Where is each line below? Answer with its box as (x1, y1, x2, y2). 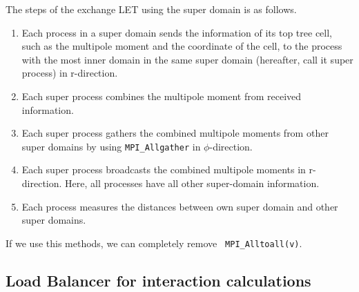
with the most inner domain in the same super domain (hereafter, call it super (21, 52, 353, 66)
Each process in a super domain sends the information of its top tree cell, (21, 25, 332, 39)
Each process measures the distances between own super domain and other (21, 199, 338, 213)
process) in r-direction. (21, 66, 118, 80)
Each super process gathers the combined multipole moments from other (21, 126, 329, 140)
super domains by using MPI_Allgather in (21, 139, 201, 153)
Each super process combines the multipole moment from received (21, 88, 302, 103)
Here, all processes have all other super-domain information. (65, 176, 320, 190)
